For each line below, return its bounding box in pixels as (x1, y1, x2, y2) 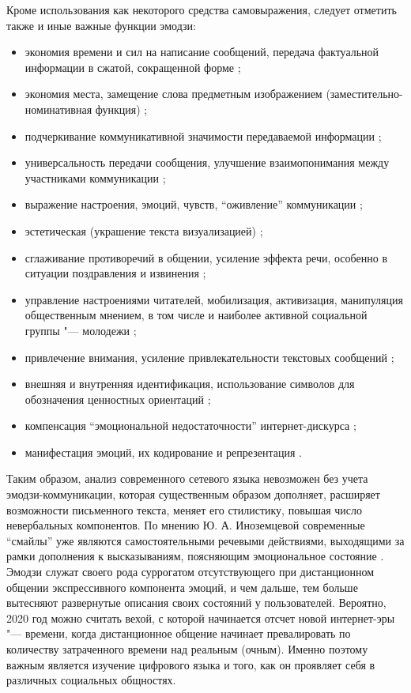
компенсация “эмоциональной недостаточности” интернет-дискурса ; (25, 417, 356, 434)
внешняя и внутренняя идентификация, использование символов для (25, 375, 355, 392)
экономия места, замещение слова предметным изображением (25, 85, 322, 102)
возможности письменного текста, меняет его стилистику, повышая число (6, 501, 362, 518)
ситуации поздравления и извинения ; (25, 265, 206, 281)
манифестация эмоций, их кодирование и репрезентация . (25, 443, 302, 460)
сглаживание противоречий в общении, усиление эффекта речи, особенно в (25, 249, 387, 266)
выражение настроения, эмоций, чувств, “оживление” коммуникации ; (25, 196, 363, 213)
